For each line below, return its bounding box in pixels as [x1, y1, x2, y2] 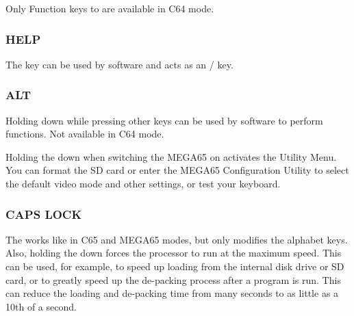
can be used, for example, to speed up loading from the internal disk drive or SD [5, 259, 344, 273]
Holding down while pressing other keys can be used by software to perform [5, 113, 323, 127]
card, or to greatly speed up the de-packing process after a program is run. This [5, 272, 341, 287]
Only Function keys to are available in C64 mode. [5, 1, 214, 15]
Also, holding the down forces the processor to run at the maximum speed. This [5, 246, 342, 260]
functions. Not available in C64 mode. [5, 127, 164, 141]
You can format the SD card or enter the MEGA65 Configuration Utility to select [5, 163, 349, 177]
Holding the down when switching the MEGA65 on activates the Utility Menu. [5, 149, 337, 163]
